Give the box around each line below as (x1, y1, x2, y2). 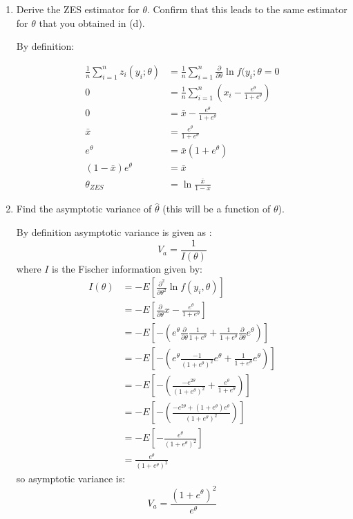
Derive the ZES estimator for (16, 2, 140, 16)
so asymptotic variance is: (16, 471, 126, 486)
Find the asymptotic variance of (16, 201, 152, 216)
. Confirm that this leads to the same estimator (146, 2, 347, 16)
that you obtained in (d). (39, 15, 145, 30)
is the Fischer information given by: (52, 261, 202, 275)
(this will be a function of (162, 201, 271, 216)
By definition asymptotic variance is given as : (16, 225, 212, 239)
